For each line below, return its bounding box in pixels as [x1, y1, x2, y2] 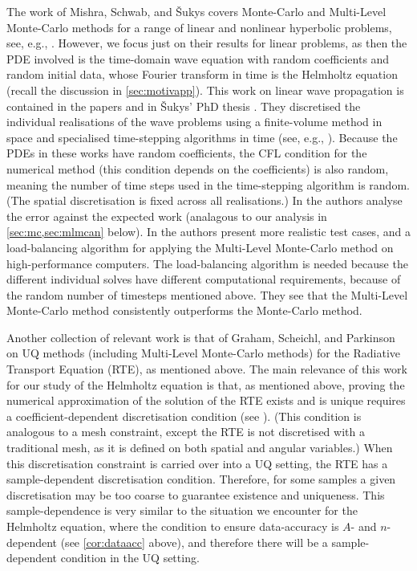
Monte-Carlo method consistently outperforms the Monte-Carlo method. [6, 302, 362, 319]
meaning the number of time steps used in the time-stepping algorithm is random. [6, 176, 410, 193]
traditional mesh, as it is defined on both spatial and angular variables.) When [6, 439, 393, 456]
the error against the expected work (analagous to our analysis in [6, 207, 327, 224]
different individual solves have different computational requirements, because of [6, 271, 401, 288]
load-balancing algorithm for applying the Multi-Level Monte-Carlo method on [6, 239, 394, 255]
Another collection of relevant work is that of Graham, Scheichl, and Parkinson [6, 328, 395, 345]
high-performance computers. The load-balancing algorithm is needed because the [6, 255, 408, 271]
